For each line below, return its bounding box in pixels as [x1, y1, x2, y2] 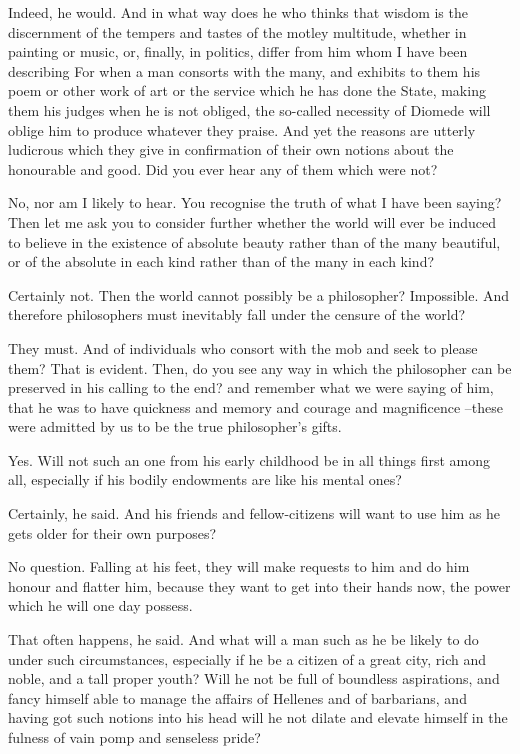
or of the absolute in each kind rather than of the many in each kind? [8, 251, 435, 272]
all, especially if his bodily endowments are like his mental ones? [8, 469, 402, 490]
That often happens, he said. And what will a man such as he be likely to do [8, 629, 479, 650]
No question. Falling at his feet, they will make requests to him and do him [8, 556, 470, 577]
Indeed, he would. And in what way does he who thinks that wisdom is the [8, 2, 468, 22]
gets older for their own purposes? [8, 522, 217, 543]
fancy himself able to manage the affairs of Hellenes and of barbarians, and [8, 687, 467, 708]
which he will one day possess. [8, 595, 193, 616]
